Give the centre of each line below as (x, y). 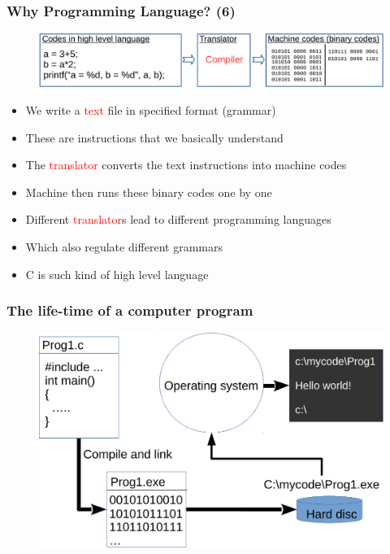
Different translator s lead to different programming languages (178, 219)
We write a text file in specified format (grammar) (151, 110)
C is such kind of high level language (117, 274)
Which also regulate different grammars (124, 247)
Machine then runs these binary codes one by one (149, 192)
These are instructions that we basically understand (154, 137)
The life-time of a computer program (130, 310)
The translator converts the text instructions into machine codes (186, 165)
